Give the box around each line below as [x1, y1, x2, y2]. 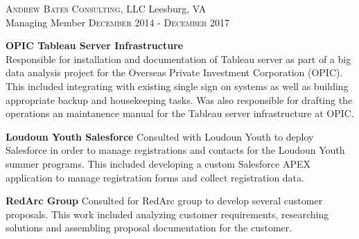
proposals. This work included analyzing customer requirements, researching [6, 206, 329, 221]
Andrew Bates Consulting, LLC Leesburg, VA [6, 1, 207, 15]
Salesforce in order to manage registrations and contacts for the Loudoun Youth [6, 143, 345, 157]
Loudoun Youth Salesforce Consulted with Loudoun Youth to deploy [6, 129, 314, 143]
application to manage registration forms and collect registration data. [6, 170, 304, 184]
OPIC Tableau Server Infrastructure [6, 38, 184, 53]
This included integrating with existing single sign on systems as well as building [6, 78, 349, 93]
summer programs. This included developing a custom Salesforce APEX [6, 156, 310, 170]
